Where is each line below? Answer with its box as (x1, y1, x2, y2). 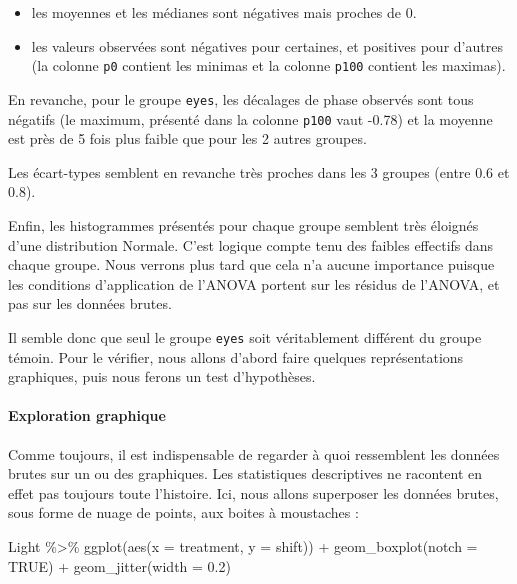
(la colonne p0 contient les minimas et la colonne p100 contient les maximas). (31, 55, 506, 76)
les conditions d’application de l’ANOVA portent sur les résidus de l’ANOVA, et (8, 273, 500, 294)
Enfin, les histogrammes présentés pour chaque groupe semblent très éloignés (8, 214, 479, 235)
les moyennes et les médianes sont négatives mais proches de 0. (31, 2, 417, 22)
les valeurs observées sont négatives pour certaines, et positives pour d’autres (31, 35, 503, 56)
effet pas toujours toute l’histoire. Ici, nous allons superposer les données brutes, (8, 482, 499, 503)
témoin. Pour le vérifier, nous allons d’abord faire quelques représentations (8, 346, 464, 367)
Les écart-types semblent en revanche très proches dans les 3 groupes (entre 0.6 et (8, 161, 510, 182)
